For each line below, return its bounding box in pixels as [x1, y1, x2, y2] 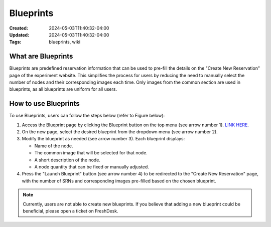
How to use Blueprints [9, 99, 80, 108]
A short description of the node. [34, 157, 100, 163]
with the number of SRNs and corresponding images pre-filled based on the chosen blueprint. [22, 178, 216, 184]
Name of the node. [34, 143, 73, 149]
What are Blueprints [9, 52, 73, 61]
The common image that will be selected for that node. [34, 150, 148, 156]
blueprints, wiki [49, 39, 80, 45]
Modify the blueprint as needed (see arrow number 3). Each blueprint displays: [22, 136, 185, 142]
